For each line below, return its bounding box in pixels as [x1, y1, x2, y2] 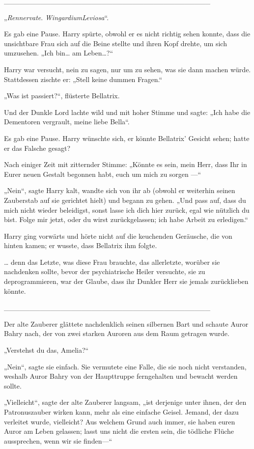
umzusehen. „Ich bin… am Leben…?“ [4, 48, 113, 58]
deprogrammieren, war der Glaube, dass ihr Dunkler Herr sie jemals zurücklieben [4, 276, 249, 286]
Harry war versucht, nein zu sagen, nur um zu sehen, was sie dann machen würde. [4, 64, 251, 74]
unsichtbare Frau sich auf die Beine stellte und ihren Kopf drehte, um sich [4, 38, 227, 48]
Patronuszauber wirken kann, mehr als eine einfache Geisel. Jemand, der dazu [4, 407, 239, 417]
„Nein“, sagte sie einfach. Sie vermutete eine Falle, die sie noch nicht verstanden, [4, 361, 247, 371]
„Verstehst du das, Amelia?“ [4, 345, 89, 355]
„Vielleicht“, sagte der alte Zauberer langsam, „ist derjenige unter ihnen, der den [4, 397, 247, 407]
